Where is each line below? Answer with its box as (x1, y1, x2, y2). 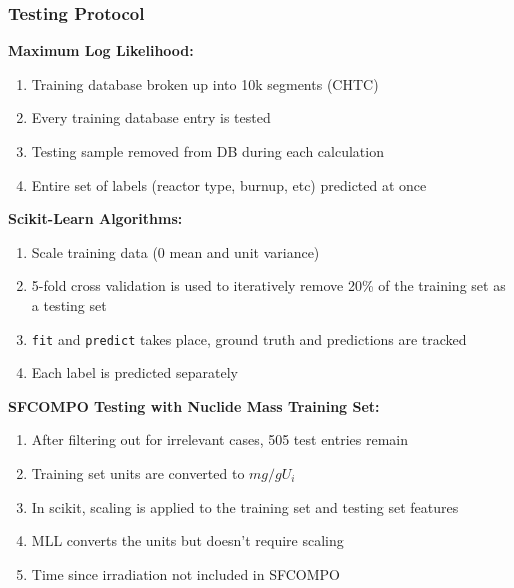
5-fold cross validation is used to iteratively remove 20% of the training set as (31, 275, 506, 296)
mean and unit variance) (169, 241, 320, 262)
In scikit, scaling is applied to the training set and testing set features (31, 496, 459, 517)
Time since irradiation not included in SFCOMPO (31, 563, 340, 584)
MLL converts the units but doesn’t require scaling (31, 530, 344, 551)
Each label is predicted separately (31, 362, 238, 383)
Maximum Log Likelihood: (8, 40, 194, 61)
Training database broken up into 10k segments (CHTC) (31, 73, 379, 94)
